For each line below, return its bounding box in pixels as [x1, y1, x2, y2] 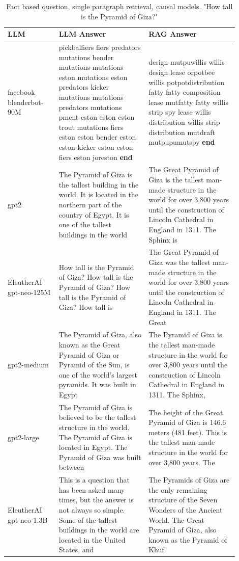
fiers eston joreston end [58, 151, 133, 162]
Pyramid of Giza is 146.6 [148, 417, 226, 428]
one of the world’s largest [58, 369, 138, 380]
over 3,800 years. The [148, 457, 215, 467]
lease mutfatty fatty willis [148, 96, 229, 107]
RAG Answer [148, 29, 197, 39]
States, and [58, 544, 94, 555]
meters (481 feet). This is [148, 426, 227, 437]
